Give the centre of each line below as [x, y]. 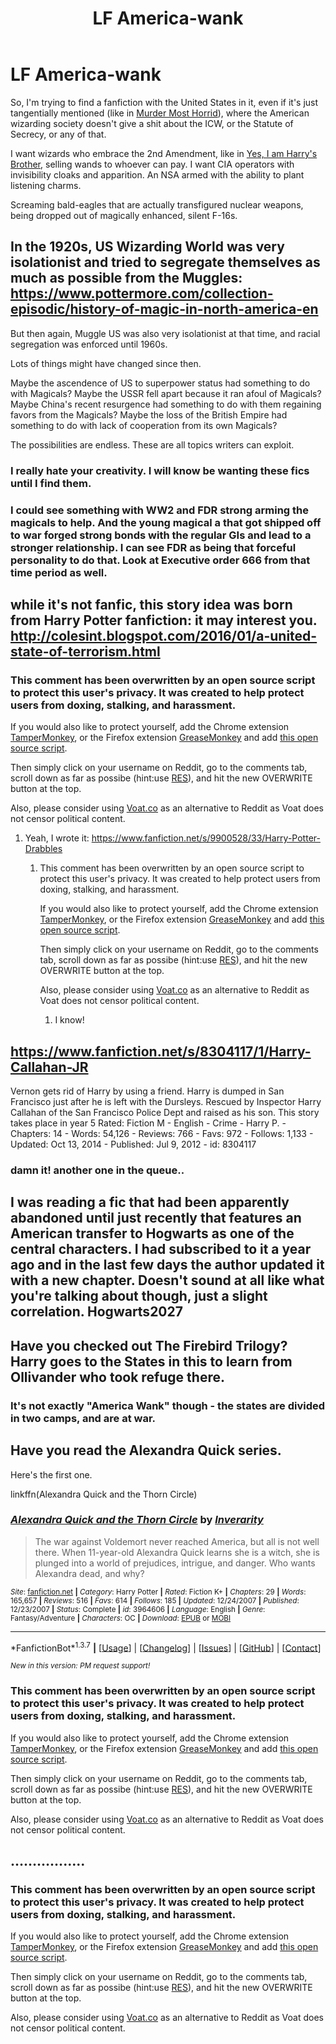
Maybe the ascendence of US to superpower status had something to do [160, 383]
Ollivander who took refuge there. [117, 1377]
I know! [69, 1020]
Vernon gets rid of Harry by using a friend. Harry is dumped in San [147, 1091]
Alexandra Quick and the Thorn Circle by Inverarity [137, 1520]
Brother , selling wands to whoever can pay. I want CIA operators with [152, 164]
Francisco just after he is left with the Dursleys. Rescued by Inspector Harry [166, 1102]
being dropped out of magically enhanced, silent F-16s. [124, 215]
